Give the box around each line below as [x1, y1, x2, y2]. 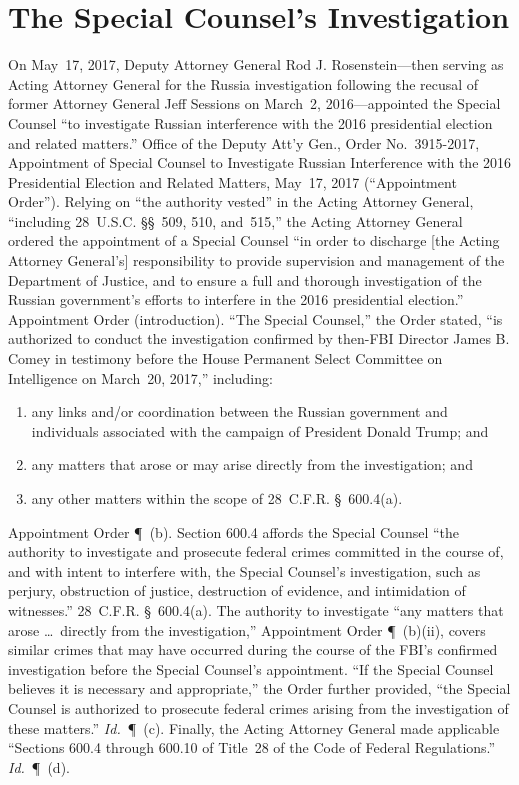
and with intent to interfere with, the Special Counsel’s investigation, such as [8, 560, 481, 581]
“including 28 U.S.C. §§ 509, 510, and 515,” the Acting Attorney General [8, 210, 463, 231]
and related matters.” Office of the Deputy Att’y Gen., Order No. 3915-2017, [8, 132, 480, 153]
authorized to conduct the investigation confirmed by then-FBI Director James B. [8, 328, 510, 349]
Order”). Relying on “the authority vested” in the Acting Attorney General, [8, 191, 474, 212]
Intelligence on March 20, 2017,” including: [8, 367, 273, 388]
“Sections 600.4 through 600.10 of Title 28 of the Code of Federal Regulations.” [8, 737, 496, 758]
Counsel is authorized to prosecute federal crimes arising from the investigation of [8, 697, 509, 718]
